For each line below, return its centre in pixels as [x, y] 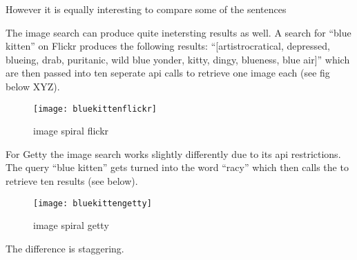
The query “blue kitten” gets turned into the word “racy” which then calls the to [177, 167]
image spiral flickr [71, 131]
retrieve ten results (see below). [72, 181]
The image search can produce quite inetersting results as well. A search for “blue [178, 32]
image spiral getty [71, 225]
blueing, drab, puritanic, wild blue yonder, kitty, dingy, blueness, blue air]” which [178, 59]
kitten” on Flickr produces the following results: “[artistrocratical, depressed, [168, 46]
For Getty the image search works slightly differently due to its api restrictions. [173, 153]
